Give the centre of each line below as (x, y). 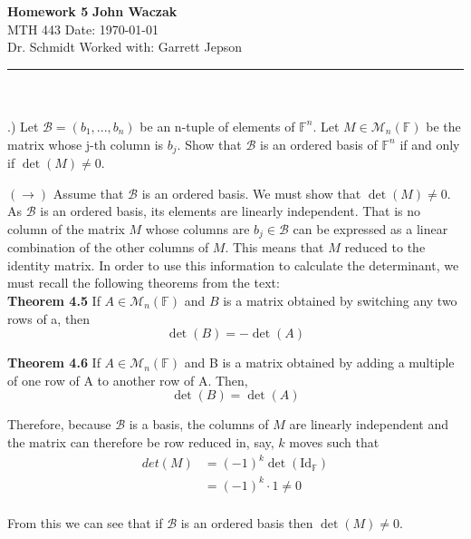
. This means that (274, 247)
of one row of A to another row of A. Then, (128, 380)
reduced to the (385, 247)
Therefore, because (59, 424)
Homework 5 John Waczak (92, 11)
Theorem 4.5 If (54, 301)
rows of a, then (49, 318)
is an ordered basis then (247, 522)
